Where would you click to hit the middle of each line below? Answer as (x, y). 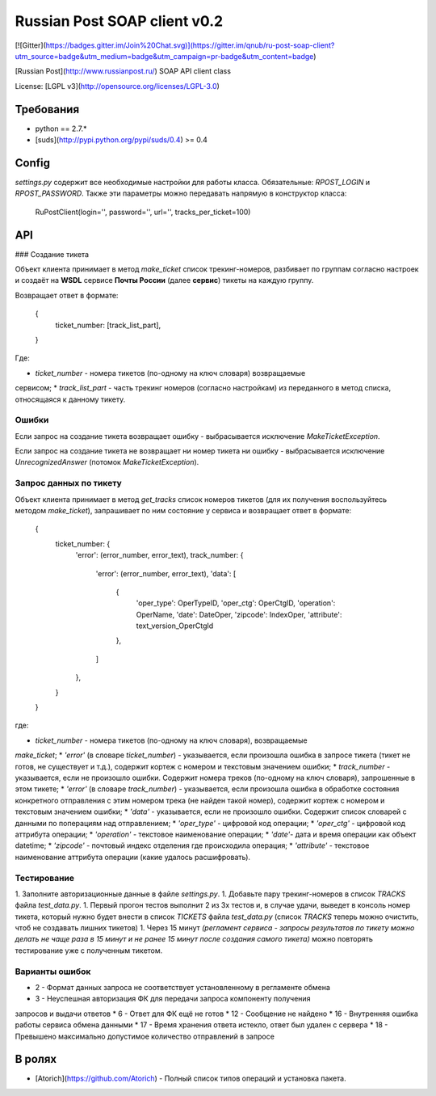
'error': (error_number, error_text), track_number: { (159, 555)
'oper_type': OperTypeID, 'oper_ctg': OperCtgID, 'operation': (236, 603)
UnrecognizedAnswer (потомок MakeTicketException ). (107, 462)
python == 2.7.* (61, 129)
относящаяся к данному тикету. (70, 399)
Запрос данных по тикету (69, 483)
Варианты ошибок (53, 972)
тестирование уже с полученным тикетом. (89, 951)
